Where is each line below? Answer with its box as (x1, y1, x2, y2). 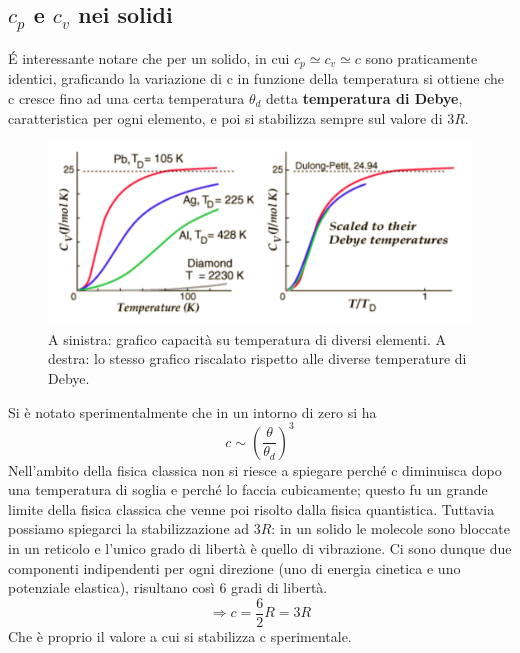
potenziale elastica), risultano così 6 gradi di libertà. (8, 577, 328, 598)
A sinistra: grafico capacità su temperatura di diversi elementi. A (48, 328, 446, 349)
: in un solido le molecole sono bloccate (271, 518, 510, 539)
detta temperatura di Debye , (266, 88, 463, 109)
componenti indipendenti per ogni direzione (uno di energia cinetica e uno (8, 557, 461, 578)
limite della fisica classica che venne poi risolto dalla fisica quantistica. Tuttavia (8, 498, 495, 519)
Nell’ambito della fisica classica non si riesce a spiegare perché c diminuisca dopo (8, 459, 502, 480)
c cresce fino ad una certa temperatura (8, 88, 245, 109)
